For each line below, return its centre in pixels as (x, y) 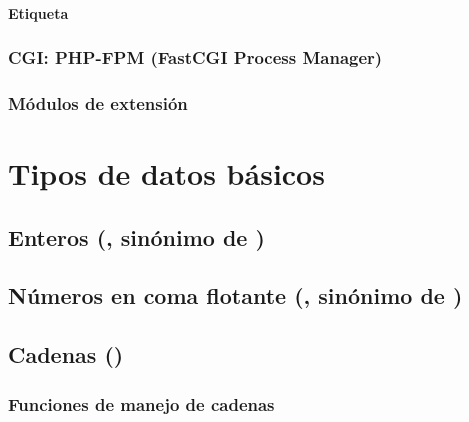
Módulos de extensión (98, 102)
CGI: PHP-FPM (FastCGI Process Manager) (195, 57)
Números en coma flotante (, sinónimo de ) (235, 295)
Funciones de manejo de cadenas (141, 403)
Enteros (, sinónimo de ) (136, 236)
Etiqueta (38, 12)
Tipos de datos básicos (166, 173)
